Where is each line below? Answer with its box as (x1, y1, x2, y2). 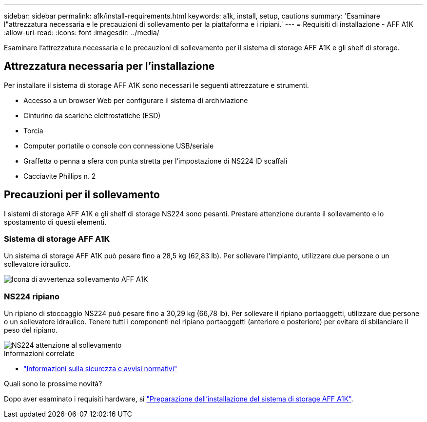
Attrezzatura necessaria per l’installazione (4, 60, 215, 73)
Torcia (23, 126, 43, 135)
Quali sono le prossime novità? (4, 380, 102, 388)
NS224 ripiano (4, 291, 60, 301)
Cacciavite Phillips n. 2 (23, 171, 96, 180)
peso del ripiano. (4, 326, 58, 335)
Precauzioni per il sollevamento (4, 189, 160, 201)
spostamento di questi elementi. (4, 217, 107, 226)
